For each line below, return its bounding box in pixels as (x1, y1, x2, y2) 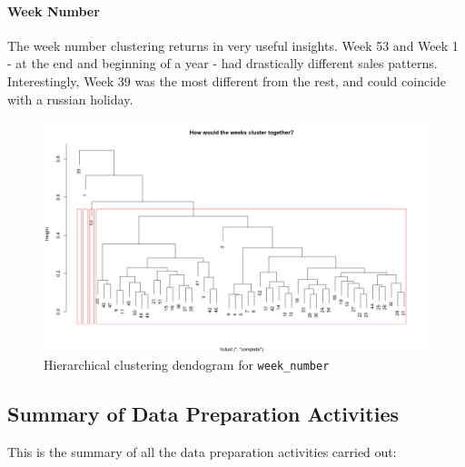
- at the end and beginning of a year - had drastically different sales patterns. (7, 54, 438, 73)
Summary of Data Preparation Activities (7, 400, 400, 428)
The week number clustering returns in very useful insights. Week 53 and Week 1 (7, 35, 459, 55)
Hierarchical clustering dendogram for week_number (44, 355, 330, 374)
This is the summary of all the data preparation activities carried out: (7, 442, 397, 462)
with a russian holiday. (7, 89, 134, 108)
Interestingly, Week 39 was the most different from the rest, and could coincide (7, 71, 447, 90)
